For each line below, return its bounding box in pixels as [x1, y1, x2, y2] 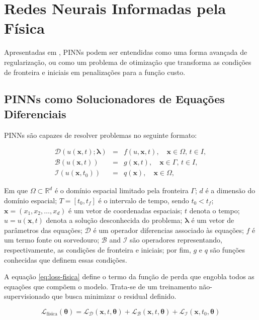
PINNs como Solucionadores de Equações [4, 91, 225, 107]
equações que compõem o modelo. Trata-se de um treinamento [4, 281, 197, 291]
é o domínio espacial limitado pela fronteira [54, 185, 189, 196]
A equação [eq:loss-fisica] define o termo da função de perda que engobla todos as [4, 271, 254, 282]
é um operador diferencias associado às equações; [93, 224, 244, 235]
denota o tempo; [189, 205, 240, 215]
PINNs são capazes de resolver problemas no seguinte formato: [4, 129, 197, 140]
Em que [4, 185, 28, 196]
